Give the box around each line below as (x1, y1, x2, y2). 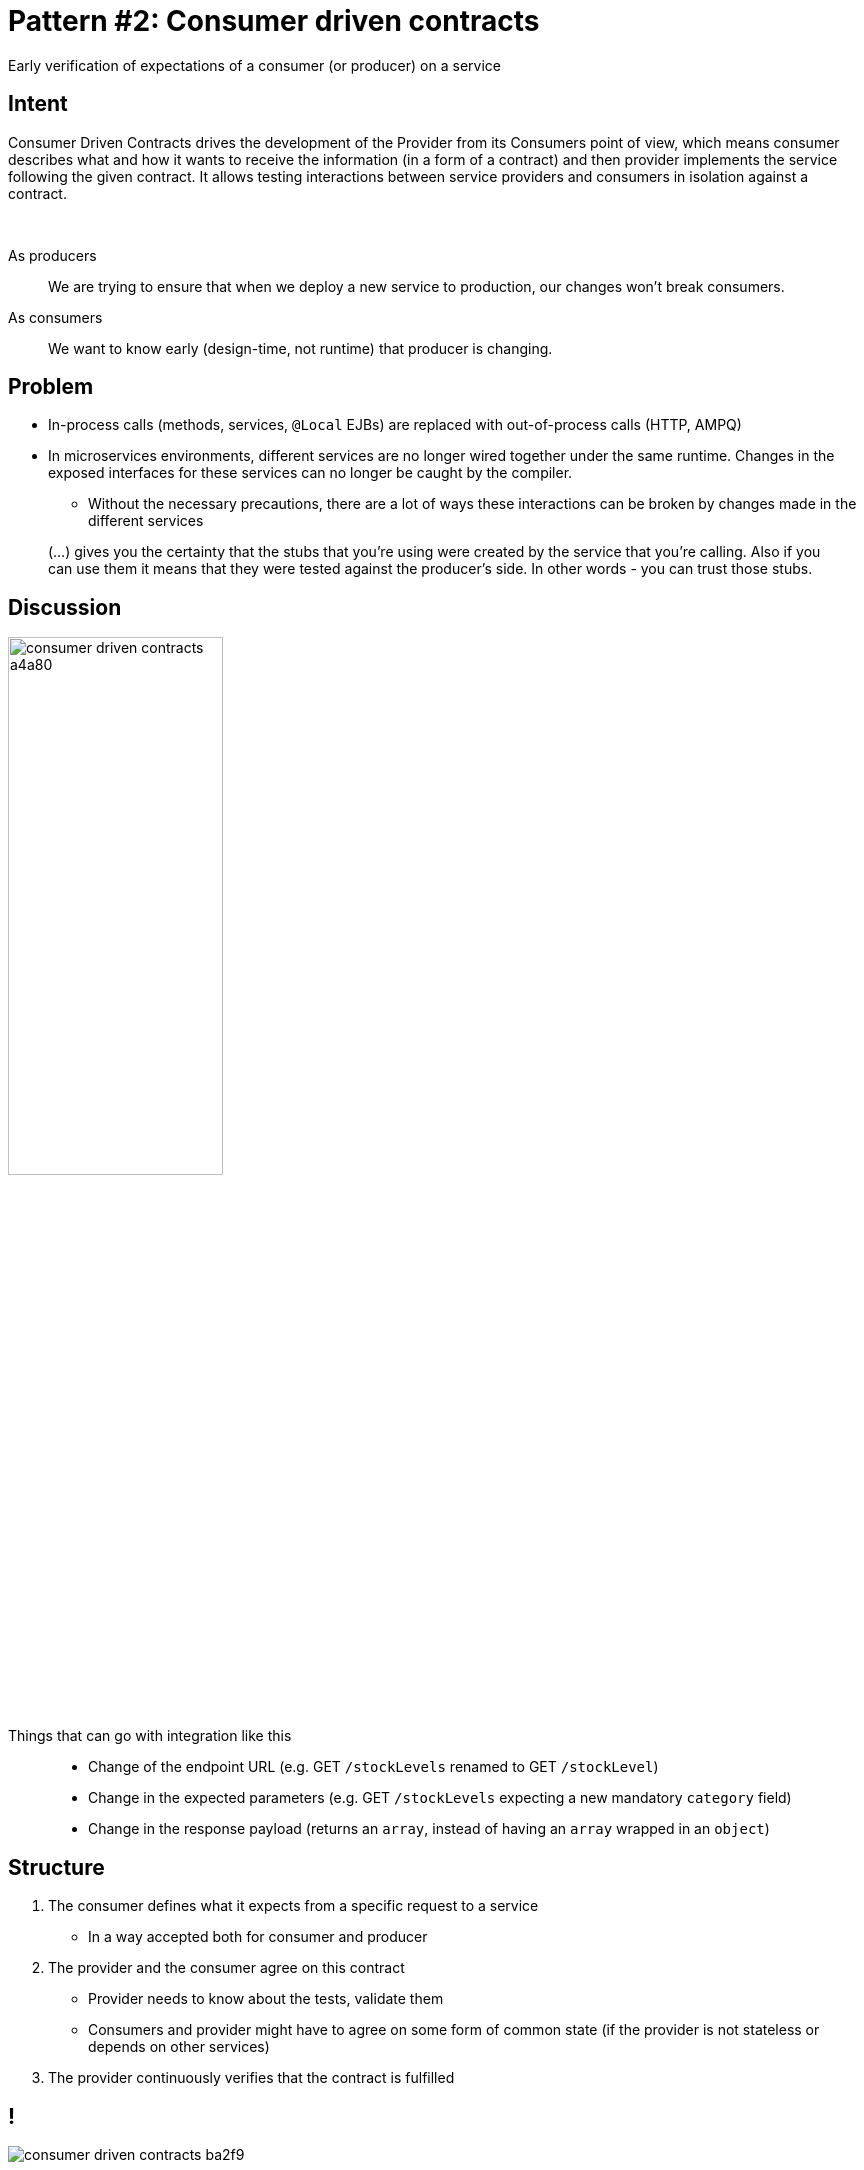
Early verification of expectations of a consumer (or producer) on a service (8, 56, 501, 74)
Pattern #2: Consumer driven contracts (8, 4, 540, 38)
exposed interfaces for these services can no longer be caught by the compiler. (48, 464, 573, 482)
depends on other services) (88, 2038, 270, 2056)
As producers (8, 246, 97, 264)
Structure (8, 1854, 105, 1880)
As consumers (8, 308, 103, 326)
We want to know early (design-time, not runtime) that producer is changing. (48, 339, 553, 357)
